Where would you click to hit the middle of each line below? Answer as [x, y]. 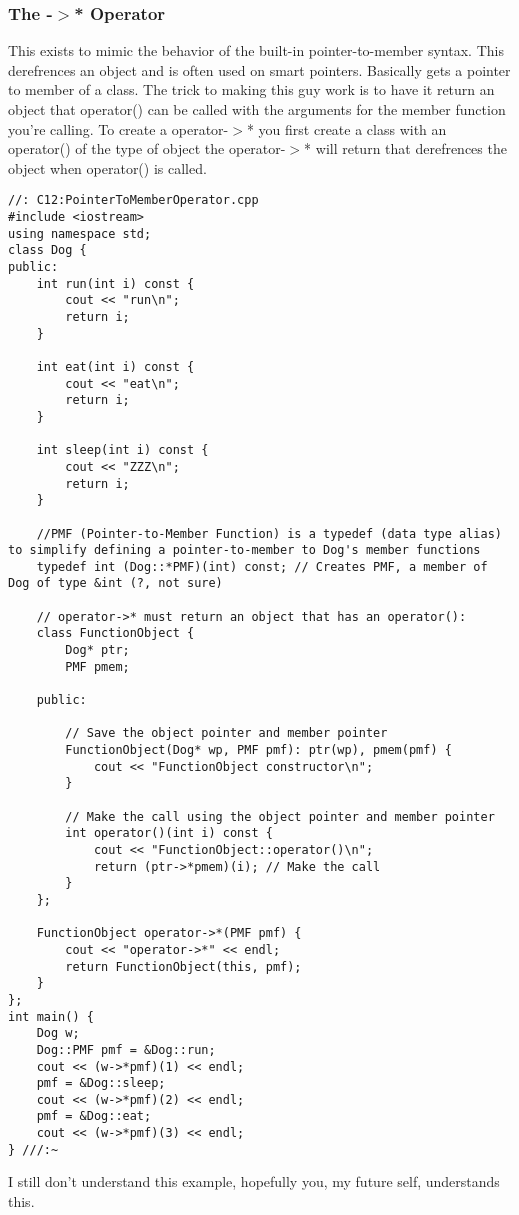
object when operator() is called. [107, 167]
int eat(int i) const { [115, 366]
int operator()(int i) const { [169, 833]
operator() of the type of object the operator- [147, 148]
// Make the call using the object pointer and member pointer [280, 816]
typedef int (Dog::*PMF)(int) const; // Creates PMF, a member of [262, 566]
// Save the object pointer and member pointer [226, 733]
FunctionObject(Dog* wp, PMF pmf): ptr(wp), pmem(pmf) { [258, 750]
